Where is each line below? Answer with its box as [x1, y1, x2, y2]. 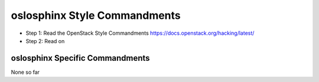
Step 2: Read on [25, 37, 65, 44]
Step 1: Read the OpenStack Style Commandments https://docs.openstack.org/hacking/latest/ [25, 29, 255, 37]
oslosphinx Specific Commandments [11, 53, 150, 63]
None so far [11, 68, 40, 76]
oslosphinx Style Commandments [11, 9, 181, 22]
